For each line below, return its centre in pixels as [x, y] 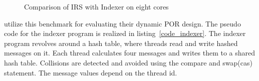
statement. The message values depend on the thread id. [91, 72]
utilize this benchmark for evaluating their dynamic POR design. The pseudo [122, 23]
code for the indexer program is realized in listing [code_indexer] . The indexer [125, 33]
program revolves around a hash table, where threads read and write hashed [121, 43]
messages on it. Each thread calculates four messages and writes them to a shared [130, 53]
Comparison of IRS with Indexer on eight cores [96, 6]
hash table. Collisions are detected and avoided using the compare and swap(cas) [128, 62]
